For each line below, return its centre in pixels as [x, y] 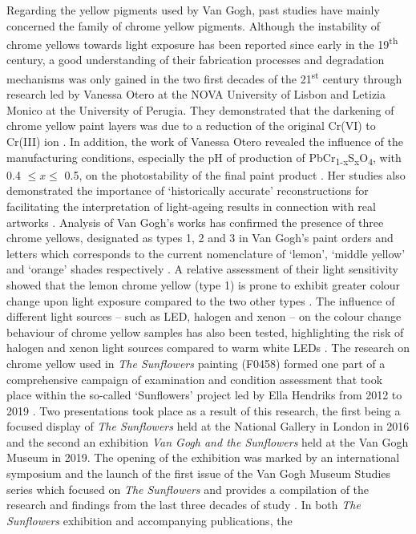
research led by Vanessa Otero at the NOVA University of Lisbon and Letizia [196, 94]
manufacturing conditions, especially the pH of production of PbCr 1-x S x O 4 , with [204, 158]
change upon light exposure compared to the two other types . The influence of [201, 300]
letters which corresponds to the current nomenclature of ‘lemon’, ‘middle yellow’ [206, 253]
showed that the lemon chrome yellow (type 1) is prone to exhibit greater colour [204, 284]
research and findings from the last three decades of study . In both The [184, 505]
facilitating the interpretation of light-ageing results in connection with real [191, 206]
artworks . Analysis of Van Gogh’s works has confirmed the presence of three [195, 222]
